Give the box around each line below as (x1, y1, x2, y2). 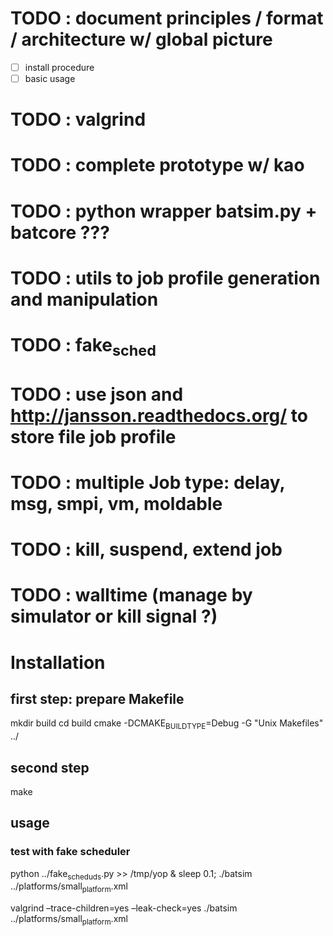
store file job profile (10, 425, 177, 448)
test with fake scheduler (10, 845, 131, 859)
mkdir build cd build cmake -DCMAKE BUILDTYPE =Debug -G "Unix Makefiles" (10, 717, 324, 732)
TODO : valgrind (10, 108, 147, 131)
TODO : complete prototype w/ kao (10, 154, 305, 177)
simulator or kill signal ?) (10, 605, 218, 628)
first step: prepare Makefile (10, 690, 185, 707)
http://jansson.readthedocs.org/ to (10, 404, 308, 427)
